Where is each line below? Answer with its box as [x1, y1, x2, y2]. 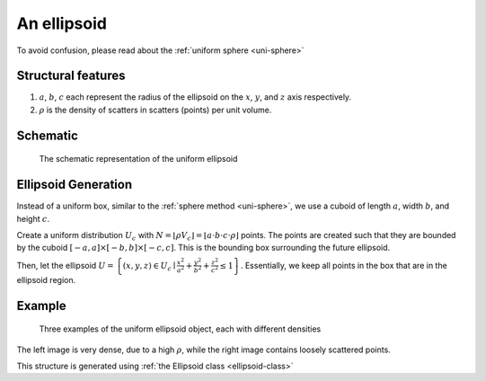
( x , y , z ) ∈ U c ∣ [122, 261, 176, 273]
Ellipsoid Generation [16, 177, 133, 192]
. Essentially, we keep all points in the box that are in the [240, 260, 448, 270]
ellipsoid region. [16, 274, 76, 285]
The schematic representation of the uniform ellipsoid [39, 154, 238, 164]
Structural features [16, 68, 126, 84]
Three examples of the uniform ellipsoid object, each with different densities [39, 323, 322, 334]
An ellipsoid [16, 13, 108, 33]
